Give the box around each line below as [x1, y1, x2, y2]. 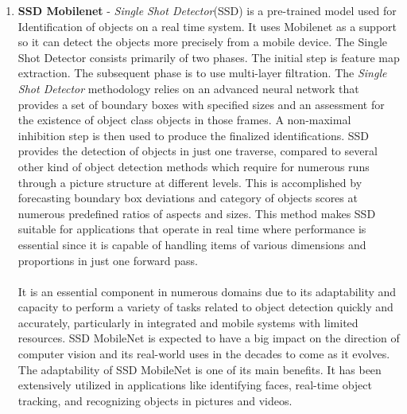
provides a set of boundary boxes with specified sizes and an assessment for [17, 96, 385, 112]
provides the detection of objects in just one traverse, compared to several [17, 143, 378, 159]
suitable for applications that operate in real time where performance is [17, 221, 366, 237]
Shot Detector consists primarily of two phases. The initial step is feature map [17, 49, 400, 65]
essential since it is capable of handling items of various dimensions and [17, 236, 366, 252]
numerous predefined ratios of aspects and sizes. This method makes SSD [17, 205, 376, 221]
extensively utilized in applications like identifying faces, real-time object [17, 377, 372, 393]
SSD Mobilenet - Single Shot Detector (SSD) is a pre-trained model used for [17, 2, 397, 18]
